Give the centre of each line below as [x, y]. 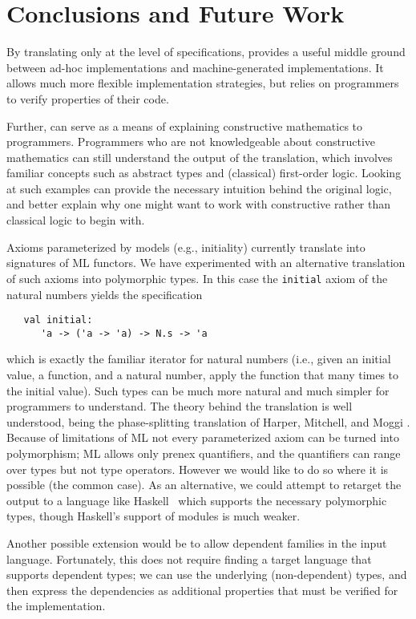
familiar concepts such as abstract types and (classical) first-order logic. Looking [204, 173]
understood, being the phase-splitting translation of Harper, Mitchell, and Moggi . [208, 421]
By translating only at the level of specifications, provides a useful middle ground [206, 52]
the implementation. [56, 606]
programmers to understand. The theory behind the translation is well [180, 406]
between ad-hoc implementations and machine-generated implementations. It [195, 67]
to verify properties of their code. [88, 98]
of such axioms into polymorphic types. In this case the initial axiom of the [197, 278]
